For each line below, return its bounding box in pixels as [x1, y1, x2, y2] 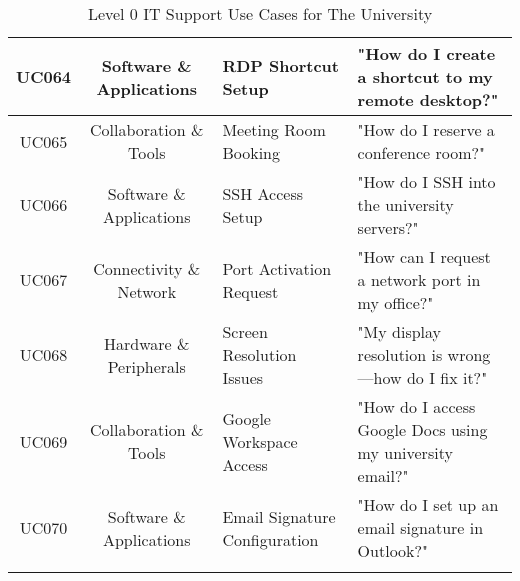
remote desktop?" [357, 88, 499, 111]
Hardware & [104, 331, 190, 355]
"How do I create [357, 42, 496, 65]
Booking [222, 141, 280, 164]
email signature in [357, 516, 484, 539]
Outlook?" [357, 539, 429, 562]
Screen [222, 320, 268, 343]
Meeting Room [222, 118, 326, 141]
